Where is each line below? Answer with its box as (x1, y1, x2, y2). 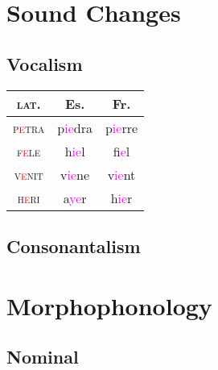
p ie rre (105, 118, 138, 137)
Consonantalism (6, 233, 141, 258)
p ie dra (57, 118, 93, 137)
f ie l (113, 141, 130, 160)
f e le (17, 141, 41, 160)
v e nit (14, 164, 43, 184)
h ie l (64, 141, 85, 160)
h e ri (17, 188, 40, 207)
